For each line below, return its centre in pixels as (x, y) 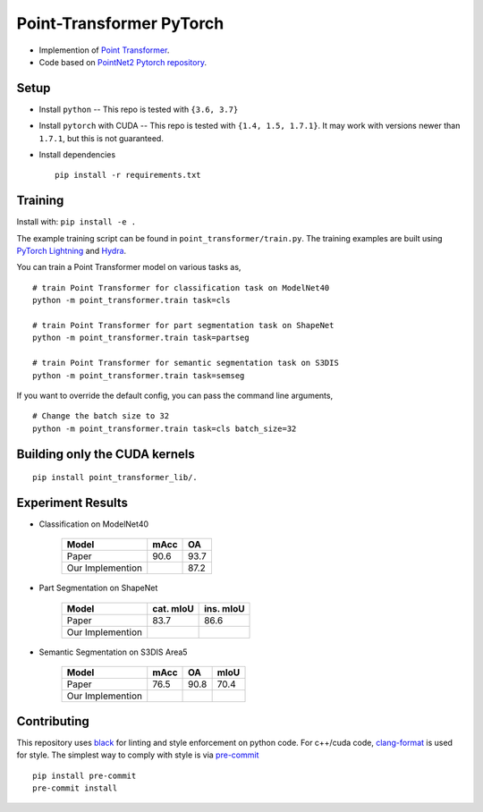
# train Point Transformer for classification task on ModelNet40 (181, 288)
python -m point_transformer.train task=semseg (139, 375)
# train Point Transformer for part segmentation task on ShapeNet (183, 326)
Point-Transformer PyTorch (120, 23)
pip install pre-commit (85, 775)
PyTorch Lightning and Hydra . (72, 251)
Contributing (53, 721)
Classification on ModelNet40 (94, 524)
